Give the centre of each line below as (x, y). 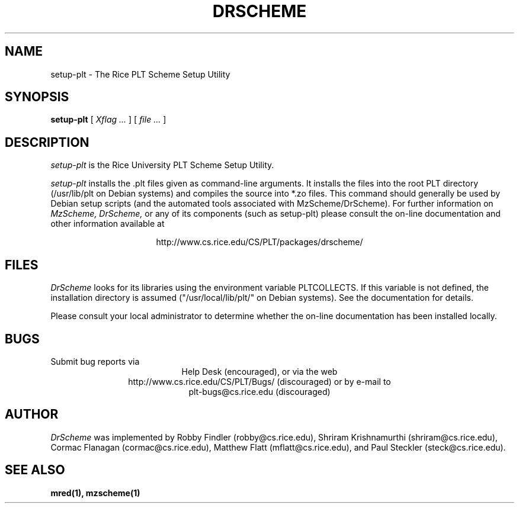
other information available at (108, 224)
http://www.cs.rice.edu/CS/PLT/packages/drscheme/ (259, 242)
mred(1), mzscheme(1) (95, 493)
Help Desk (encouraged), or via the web (259, 371)
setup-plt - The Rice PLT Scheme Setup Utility (140, 74)
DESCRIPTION (47, 142)
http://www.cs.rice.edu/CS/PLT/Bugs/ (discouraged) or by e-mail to (259, 381)
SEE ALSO (35, 470)
